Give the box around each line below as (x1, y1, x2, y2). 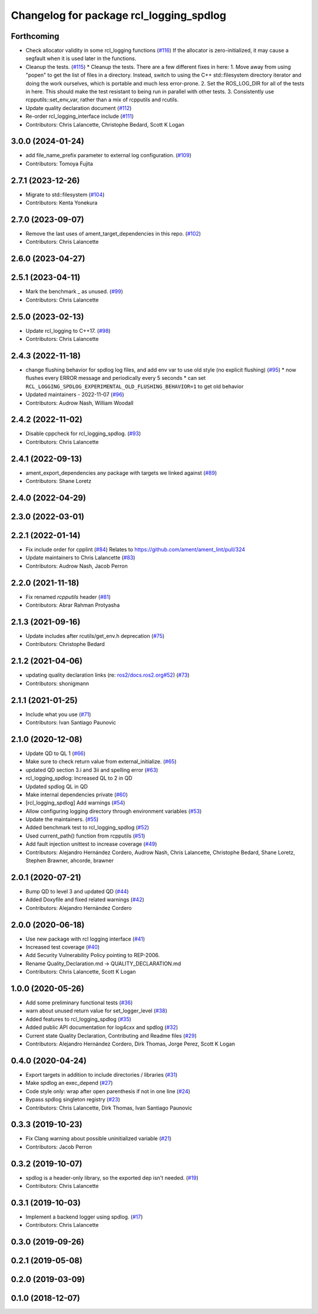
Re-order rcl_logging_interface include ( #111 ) (25, 112, 134, 120)
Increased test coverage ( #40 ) (25, 944, 100, 951)
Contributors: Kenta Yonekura (25, 199, 98, 206)
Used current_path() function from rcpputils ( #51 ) (25, 832, 145, 839)
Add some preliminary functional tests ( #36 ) (25, 999, 133, 1007)
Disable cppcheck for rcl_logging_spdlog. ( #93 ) (25, 430, 141, 437)
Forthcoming (11, 31, 59, 41)
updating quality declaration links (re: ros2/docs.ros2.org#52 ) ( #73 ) (25, 671, 190, 678)
